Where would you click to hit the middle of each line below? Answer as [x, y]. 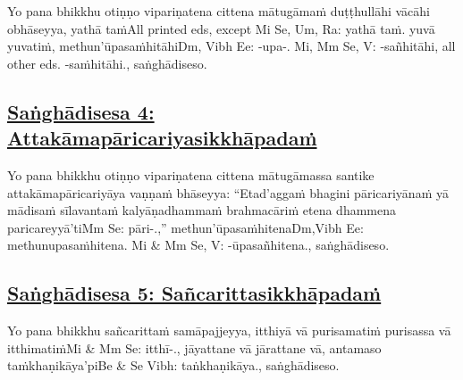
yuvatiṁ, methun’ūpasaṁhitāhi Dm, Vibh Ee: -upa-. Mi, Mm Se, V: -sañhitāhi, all [231, 46]
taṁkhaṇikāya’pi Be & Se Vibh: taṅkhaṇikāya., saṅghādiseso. [173, 365]
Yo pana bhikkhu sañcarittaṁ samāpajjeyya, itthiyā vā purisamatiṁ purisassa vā [229, 330]
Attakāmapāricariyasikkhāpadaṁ [162, 138]
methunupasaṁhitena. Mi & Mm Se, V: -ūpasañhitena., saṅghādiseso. [198, 245]
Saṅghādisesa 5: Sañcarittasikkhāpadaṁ [194, 293]
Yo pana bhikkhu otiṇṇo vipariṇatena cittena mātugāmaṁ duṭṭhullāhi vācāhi [219, 11]
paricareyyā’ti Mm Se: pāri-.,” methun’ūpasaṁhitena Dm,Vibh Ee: [185, 227]
